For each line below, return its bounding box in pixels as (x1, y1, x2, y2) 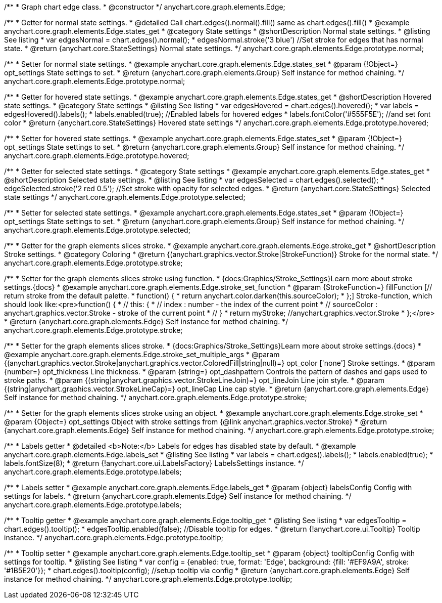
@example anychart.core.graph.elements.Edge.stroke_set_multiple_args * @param (4, 350, 280, 359)
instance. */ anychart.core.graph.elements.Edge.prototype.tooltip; (4, 533, 223, 542)
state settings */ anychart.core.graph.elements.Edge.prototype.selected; (4, 193, 245, 201)
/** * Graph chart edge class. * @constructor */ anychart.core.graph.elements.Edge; (4, 3, 285, 11)
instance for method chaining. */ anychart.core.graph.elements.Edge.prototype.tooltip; (4, 575, 292, 583)
